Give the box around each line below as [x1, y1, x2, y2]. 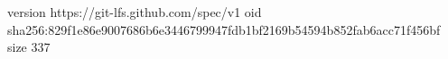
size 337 [7, 38, 51, 56]
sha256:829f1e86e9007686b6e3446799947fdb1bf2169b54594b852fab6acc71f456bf [7, 20, 441, 38]
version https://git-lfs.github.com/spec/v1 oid [7, 3, 262, 21]
